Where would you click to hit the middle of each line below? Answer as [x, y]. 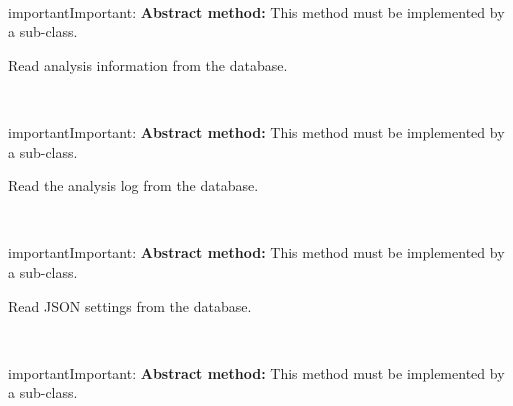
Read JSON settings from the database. [130, 305]
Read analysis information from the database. [148, 64]
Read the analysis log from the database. [133, 185]
